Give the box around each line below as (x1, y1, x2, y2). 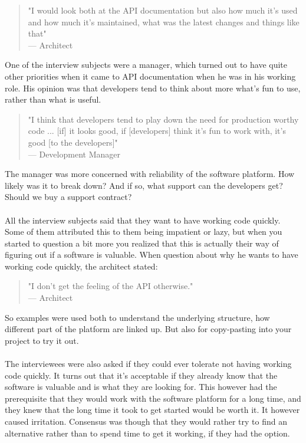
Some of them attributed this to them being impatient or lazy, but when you (5, 225, 282, 238)
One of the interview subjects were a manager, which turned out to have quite (5, 58, 288, 71)
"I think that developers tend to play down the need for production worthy (28, 113, 299, 125)
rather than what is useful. (5, 93, 101, 106)
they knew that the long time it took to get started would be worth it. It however (5, 403, 300, 416)
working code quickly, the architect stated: (5, 260, 158, 272)
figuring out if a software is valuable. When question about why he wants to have (5, 248, 298, 261)
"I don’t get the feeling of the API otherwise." (28, 280, 193, 292)
